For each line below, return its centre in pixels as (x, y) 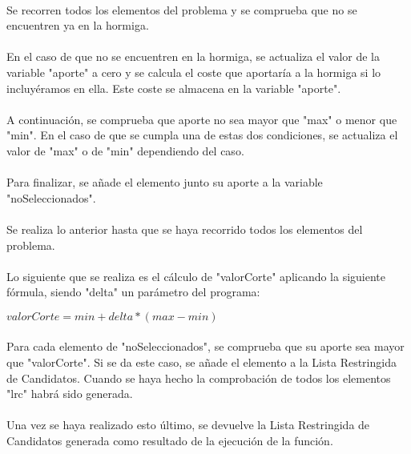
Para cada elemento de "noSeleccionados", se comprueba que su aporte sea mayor (205, 346)
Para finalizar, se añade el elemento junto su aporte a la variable (165, 182)
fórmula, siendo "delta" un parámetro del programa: (133, 292)
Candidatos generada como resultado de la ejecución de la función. (170, 441)
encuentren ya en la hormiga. (78, 25)
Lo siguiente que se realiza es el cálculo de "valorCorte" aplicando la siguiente (196, 276)
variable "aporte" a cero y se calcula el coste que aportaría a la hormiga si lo (194, 72)
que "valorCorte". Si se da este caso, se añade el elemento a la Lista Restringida (201, 362)
